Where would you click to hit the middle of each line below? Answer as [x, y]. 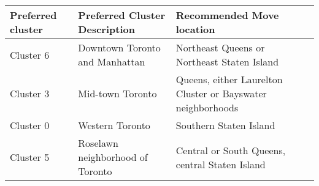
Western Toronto [114, 125]
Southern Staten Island [225, 125]
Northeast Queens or [220, 47]
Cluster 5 [30, 157]
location [195, 29]
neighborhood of [113, 157]
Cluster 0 [30, 125]
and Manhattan [112, 61]
